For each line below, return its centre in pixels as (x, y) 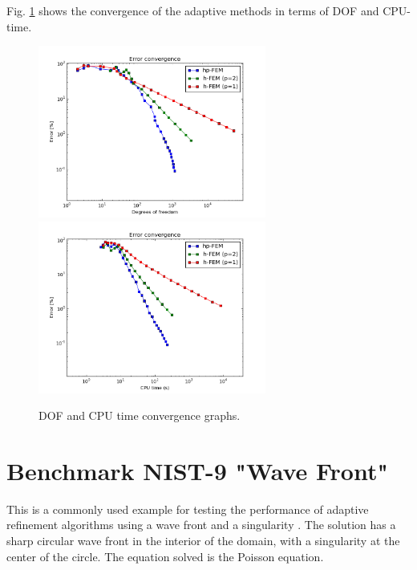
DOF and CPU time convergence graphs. (140, 415)
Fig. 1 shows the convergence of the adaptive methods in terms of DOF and (193, 10)
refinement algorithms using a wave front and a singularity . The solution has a (201, 525)
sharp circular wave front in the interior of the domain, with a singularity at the (203, 541)
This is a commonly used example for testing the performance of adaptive (188, 509)
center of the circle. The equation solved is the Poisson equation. (165, 556)
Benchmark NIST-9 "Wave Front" (197, 470)
